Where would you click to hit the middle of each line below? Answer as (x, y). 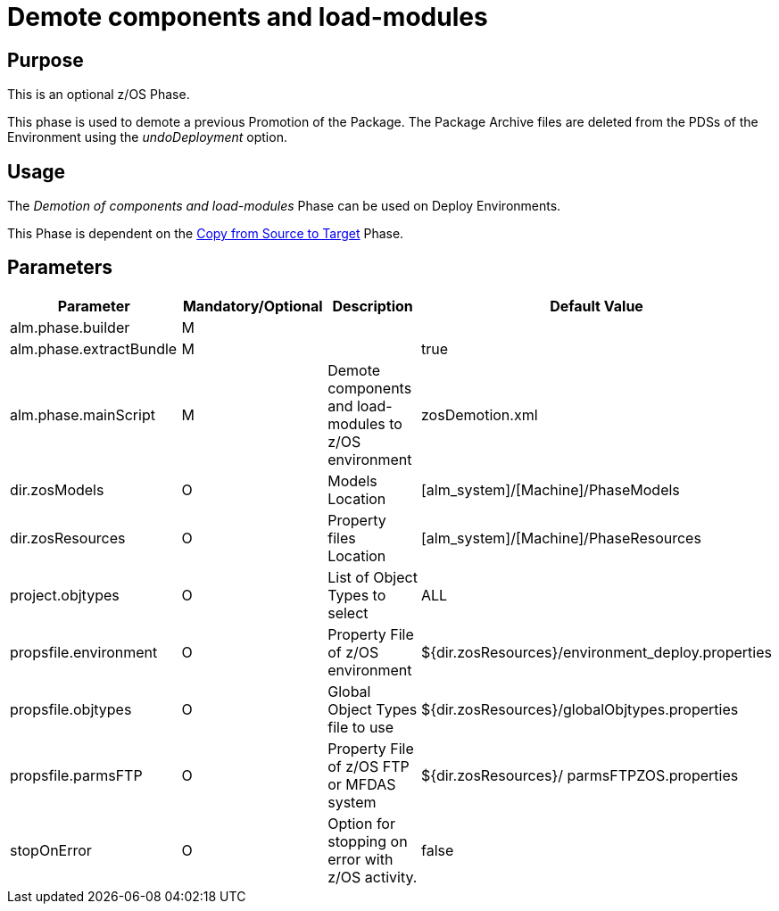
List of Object (373, 577)
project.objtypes (65, 595)
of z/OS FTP (369, 766)
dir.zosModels (57, 489)
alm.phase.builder (70, 327)
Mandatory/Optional (253, 306)
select (348, 613)
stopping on (368, 841)
